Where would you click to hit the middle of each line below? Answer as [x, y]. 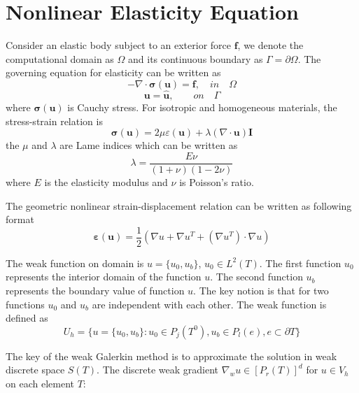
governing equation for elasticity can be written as [113, 72]
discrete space [35, 370]
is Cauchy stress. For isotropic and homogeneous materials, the [202, 107]
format [20, 219]
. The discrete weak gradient [158, 370]
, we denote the [270, 45]
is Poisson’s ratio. [217, 181]
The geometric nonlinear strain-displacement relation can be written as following [179, 205]
